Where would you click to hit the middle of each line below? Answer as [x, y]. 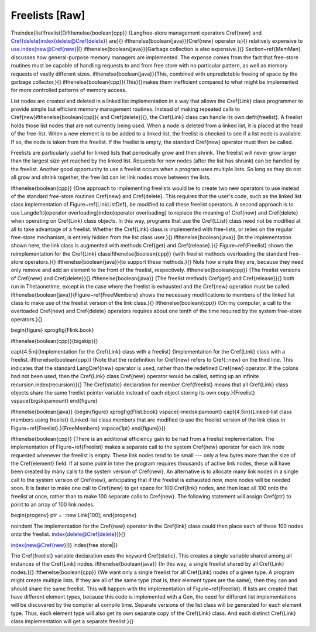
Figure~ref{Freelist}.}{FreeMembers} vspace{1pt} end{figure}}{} [88, 428]
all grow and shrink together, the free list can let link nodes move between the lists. [111, 177]
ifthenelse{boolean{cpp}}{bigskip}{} [54, 341]
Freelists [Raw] [48, 15]
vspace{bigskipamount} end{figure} [54, 401]
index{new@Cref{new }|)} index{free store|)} [64, 545]
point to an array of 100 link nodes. [53, 505]
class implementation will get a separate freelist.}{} [72, 621]
